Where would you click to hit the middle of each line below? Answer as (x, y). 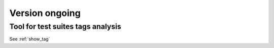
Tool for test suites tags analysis (65, 26)
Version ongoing (45, 13)
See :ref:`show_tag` (30, 39)
